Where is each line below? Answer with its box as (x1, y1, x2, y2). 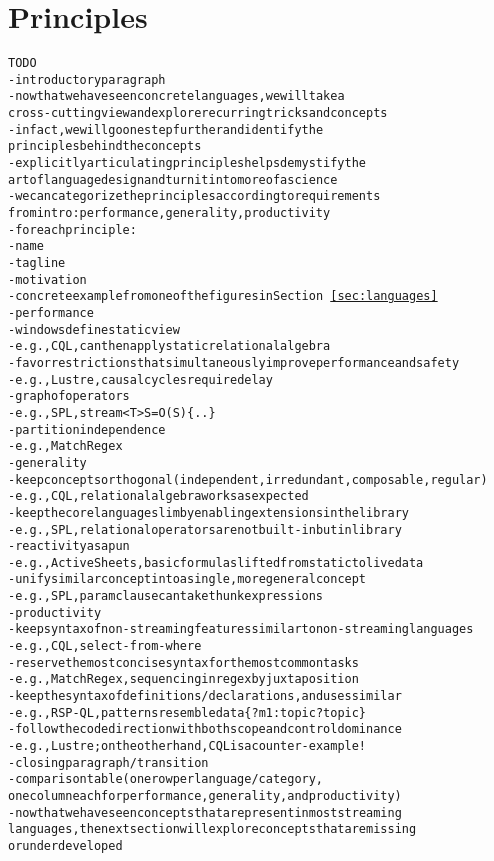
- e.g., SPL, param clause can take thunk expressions (8, 589, 324, 604)
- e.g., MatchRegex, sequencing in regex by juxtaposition (8, 672, 359, 687)
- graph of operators (8, 389, 130, 404)
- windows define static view (8, 322, 180, 337)
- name (8, 239, 44, 254)
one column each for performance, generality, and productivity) (8, 789, 402, 803)
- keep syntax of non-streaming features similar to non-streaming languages (8, 622, 474, 637)
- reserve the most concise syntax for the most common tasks (8, 655, 359, 670)
